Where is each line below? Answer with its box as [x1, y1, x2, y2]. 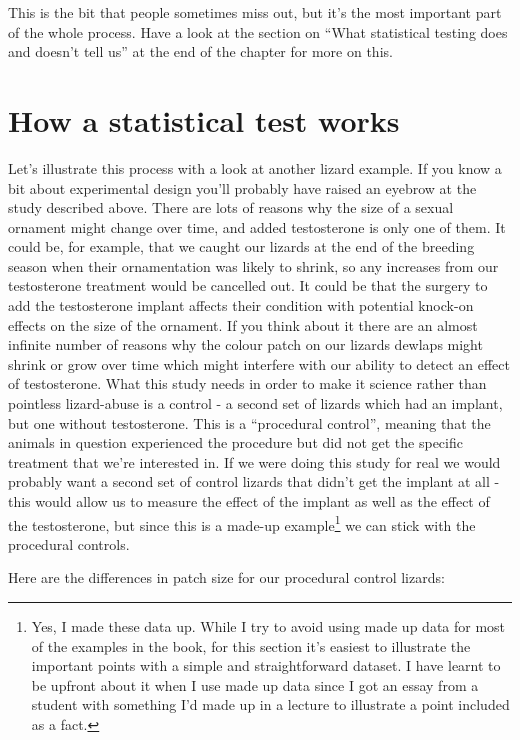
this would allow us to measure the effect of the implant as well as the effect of [8, 491, 490, 511]
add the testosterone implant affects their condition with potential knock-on [8, 295, 474, 316]
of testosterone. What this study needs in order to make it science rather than [8, 373, 487, 394]
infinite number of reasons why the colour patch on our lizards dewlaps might [8, 334, 483, 355]
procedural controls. [8, 533, 130, 554]
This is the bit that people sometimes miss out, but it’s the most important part [8, 2, 502, 22]
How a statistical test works [8, 99, 400, 140]
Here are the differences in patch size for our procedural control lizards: [8, 567, 445, 588]
